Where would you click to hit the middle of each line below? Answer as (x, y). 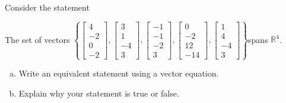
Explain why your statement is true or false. (99, 93)
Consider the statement (47, 7)
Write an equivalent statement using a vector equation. (119, 73)
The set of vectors (37, 39)
